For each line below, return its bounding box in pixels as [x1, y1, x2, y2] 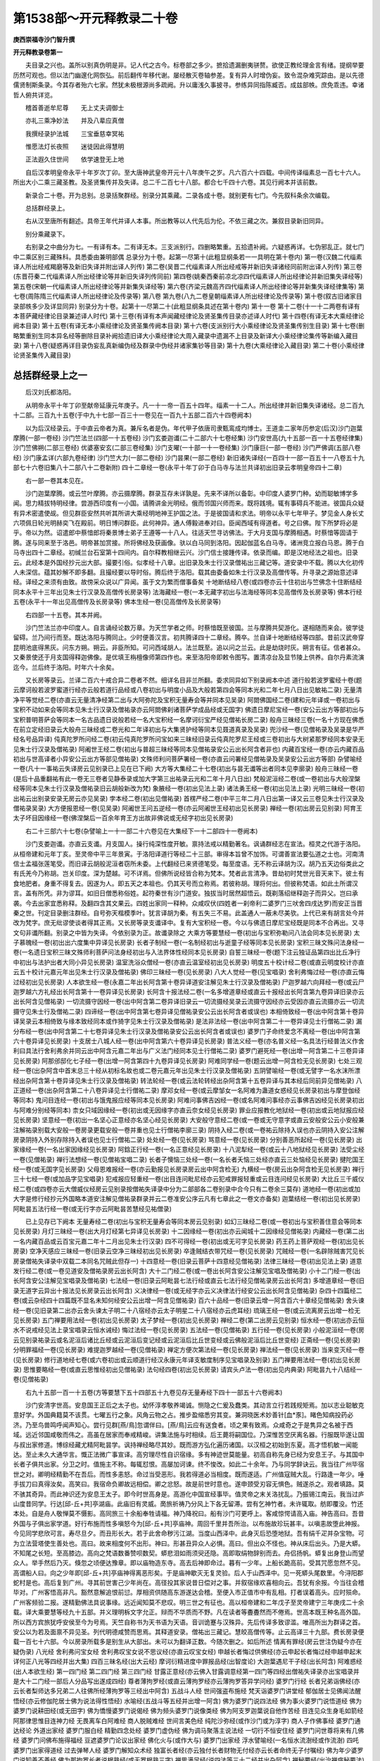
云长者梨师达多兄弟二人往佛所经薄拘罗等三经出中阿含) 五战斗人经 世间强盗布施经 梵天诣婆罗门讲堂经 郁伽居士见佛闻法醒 [13, 1687, 362, 1695]
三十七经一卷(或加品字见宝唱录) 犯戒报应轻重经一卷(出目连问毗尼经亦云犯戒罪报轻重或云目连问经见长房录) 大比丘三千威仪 [13, 1175, 365, 1183]
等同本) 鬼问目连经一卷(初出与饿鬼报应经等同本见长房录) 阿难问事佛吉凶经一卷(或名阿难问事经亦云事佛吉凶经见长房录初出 [13, 1096, 365, 1104]
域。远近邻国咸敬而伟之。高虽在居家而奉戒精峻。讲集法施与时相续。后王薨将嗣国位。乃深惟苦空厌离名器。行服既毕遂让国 [13, 1431, 365, 1439]
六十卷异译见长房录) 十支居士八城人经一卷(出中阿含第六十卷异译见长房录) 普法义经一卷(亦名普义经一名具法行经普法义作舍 [13, 1037, 365, 1045]
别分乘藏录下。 [25, 230, 69, 238]
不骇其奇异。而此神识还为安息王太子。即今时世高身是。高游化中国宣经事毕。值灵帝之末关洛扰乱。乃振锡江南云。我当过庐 [13, 1490, 365, 1498]
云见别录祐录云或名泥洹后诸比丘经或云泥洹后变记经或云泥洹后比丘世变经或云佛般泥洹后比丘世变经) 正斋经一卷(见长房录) [13, 1336, 361, 1344]
